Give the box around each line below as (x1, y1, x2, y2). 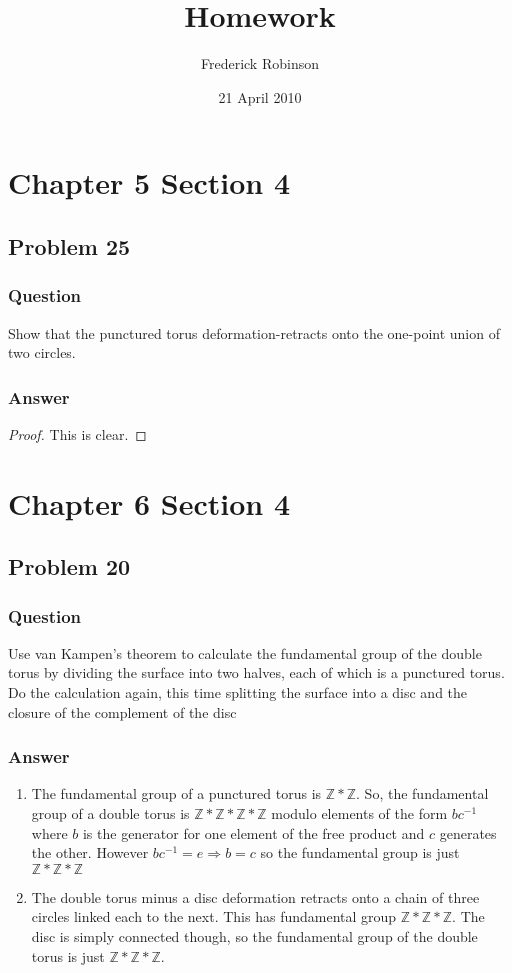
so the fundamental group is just (260, 842, 460, 863)
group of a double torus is (31, 803, 190, 824)
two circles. (8, 342, 76, 363)
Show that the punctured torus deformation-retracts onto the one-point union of (8, 322, 500, 343)
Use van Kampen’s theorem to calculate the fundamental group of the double (8, 642, 482, 663)
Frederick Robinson (200, 53, 319, 74)
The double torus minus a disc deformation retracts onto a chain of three (31, 886, 480, 907)
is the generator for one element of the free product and (82, 822, 425, 843)
